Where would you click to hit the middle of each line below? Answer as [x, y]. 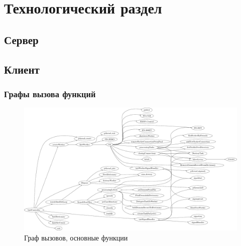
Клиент [22, 69]
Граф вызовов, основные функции [76, 237]
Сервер [21, 39]
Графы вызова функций [50, 93]
